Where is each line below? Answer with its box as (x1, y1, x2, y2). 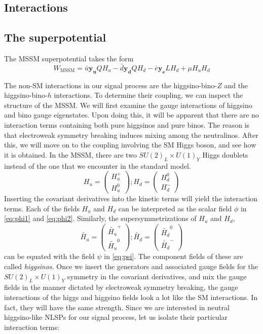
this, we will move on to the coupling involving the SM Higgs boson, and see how (4, 139, 256, 150)
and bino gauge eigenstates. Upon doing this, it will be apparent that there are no (4, 109, 259, 120)
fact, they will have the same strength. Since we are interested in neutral (4, 302, 230, 312)
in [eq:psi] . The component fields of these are (104, 251, 243, 262)
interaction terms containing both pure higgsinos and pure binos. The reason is (4, 119, 250, 130)
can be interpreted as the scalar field (118, 203, 232, 213)
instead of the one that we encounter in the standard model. (4, 160, 191, 171)
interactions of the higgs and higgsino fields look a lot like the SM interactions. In (4, 292, 258, 302)
